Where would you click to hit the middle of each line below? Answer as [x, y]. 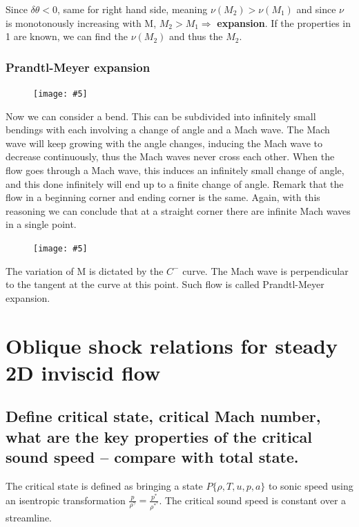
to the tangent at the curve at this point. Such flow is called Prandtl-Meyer [165, 284]
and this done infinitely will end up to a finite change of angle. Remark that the [175, 183]
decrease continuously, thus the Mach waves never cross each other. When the [170, 156]
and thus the [196, 36]
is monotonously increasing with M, [81, 22]
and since [316, 9]
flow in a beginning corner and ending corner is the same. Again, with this [163, 197]
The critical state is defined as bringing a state [104, 485]
